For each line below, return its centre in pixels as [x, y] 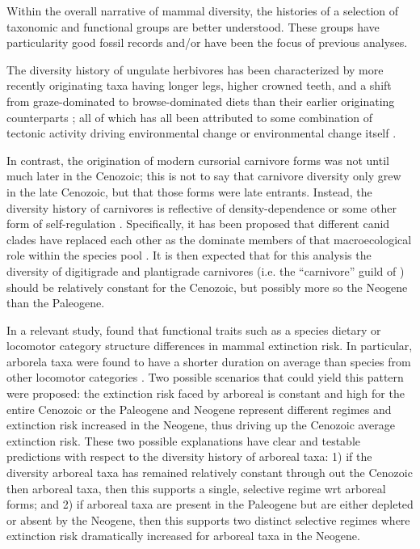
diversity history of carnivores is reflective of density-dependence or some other [202, 207]
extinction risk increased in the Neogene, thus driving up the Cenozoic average [201, 425]
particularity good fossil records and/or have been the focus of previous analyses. [207, 42]
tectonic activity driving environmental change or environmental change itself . [202, 133]
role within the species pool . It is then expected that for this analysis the [189, 255]
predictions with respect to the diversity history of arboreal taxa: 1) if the [189, 456]
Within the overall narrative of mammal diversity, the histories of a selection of [203, 11]
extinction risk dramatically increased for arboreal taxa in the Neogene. [183, 536]
